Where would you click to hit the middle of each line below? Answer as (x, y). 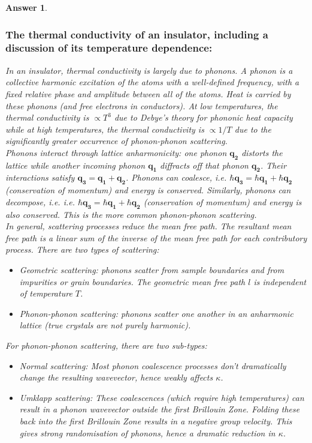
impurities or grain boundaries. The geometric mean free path (132, 281)
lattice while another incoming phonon (75, 165)
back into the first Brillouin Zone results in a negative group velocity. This (156, 420)
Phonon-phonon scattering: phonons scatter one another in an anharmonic (156, 313)
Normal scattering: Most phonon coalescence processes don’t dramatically (153, 365)
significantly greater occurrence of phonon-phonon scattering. (116, 141)
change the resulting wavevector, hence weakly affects (116, 377)
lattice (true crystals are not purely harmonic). (105, 325)
